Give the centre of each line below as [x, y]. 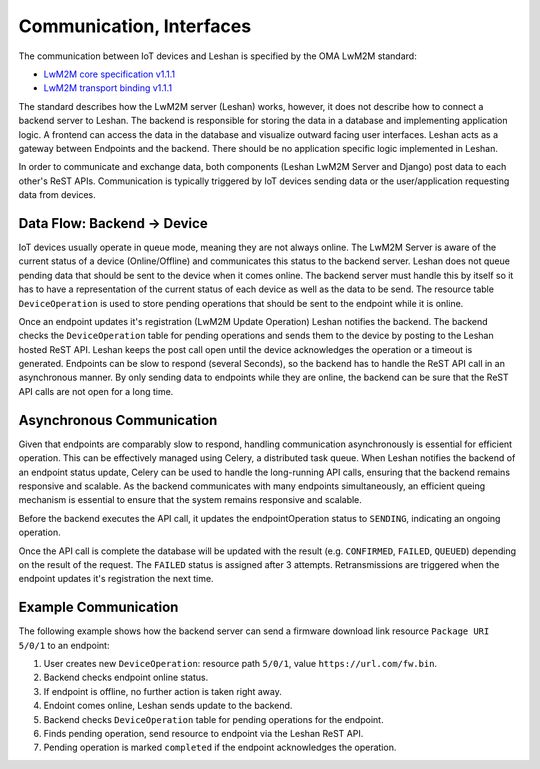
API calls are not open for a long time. [96, 391]
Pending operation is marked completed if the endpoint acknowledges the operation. [220, 747]
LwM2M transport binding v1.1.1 [108, 88]
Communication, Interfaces [135, 26]
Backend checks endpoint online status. [126, 677]
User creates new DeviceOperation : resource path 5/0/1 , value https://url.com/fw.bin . [240, 663]
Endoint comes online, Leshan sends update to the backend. [168, 706]
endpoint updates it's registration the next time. [116, 579]
